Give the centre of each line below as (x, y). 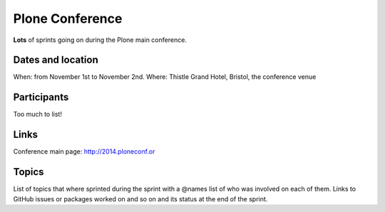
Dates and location (56, 60)
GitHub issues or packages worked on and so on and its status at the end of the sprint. (140, 198)
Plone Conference (68, 18)
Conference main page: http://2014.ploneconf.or (84, 152)
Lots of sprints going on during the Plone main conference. (100, 40)
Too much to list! (37, 115)
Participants (41, 97)
